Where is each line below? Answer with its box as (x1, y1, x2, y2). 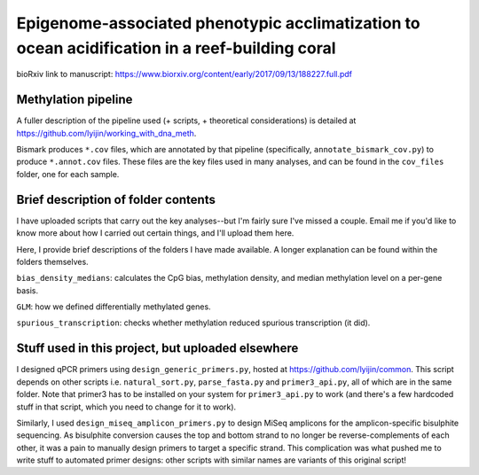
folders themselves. (16, 256, 89, 267)
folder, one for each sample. (16, 168, 120, 179)
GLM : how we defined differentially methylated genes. (16, 301, 212, 312)
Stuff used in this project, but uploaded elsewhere (16, 341, 299, 356)
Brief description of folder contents (16, 191, 216, 207)
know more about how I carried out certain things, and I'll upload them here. (16, 228, 294, 238)
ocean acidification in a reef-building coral (16, 38, 336, 58)
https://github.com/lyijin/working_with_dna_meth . (16, 128, 197, 138)
